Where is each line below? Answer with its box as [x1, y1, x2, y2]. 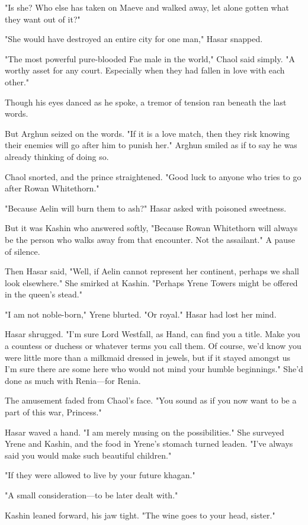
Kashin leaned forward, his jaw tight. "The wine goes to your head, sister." [5, 508, 275, 521]
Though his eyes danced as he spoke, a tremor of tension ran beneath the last [5, 95, 287, 108]
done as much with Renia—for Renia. [5, 374, 141, 386]
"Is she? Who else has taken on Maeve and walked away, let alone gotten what [5, 1, 289, 13]
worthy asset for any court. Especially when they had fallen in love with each [5, 64, 285, 76]
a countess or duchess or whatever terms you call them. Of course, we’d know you [5, 340, 301, 352]
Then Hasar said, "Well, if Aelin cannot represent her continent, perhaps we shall [5, 265, 299, 277]
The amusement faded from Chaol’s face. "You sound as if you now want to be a [5, 394, 297, 406]
